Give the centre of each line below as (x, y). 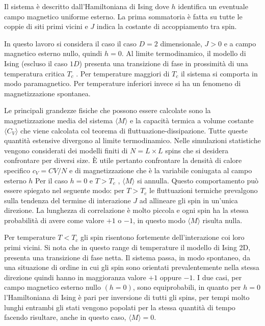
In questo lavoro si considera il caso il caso (70, 43)
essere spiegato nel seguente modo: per (64, 190)
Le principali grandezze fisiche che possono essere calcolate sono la (108, 110)
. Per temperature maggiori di (123, 73)
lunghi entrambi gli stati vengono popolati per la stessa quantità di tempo (120, 307)
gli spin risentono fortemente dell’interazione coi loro (163, 237)
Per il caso (51, 180)
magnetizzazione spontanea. (47, 93)
